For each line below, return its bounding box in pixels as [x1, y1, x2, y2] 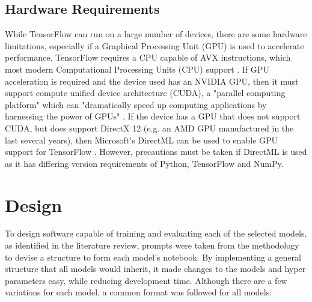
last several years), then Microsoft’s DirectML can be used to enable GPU [5, 133, 278, 146]
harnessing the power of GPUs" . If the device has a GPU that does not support [5, 110, 301, 122]
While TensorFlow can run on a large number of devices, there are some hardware [5, 28, 307, 40]
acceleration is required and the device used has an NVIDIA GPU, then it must [5, 74, 299, 87]
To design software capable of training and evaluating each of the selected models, [5, 227, 307, 240]
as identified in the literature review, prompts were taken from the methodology [5, 239, 299, 252]
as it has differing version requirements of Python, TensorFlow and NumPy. [5, 157, 284, 169]
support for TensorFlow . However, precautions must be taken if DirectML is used [5, 145, 307, 158]
